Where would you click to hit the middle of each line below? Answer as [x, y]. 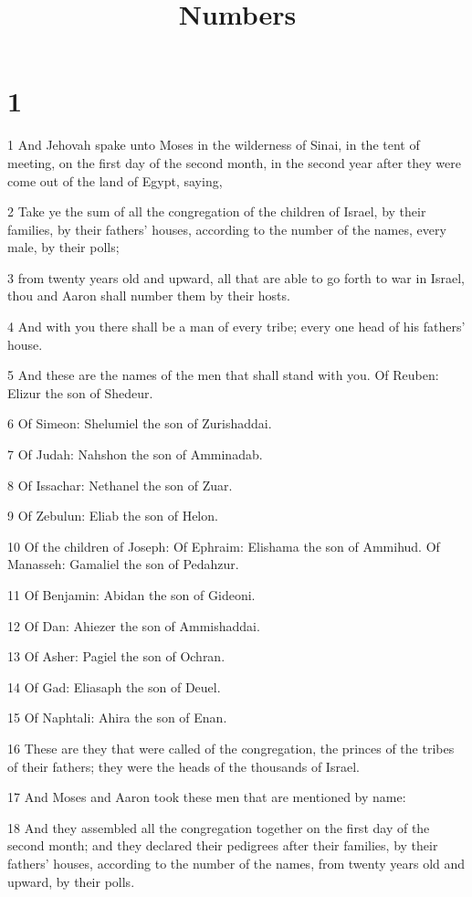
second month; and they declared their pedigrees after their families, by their [223, 845]
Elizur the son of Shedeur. [80, 392]
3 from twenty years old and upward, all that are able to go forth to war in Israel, [236, 277]
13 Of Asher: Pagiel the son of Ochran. [116, 656]
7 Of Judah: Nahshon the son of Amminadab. [135, 454]
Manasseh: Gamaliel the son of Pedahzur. [123, 564]
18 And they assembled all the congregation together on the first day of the [219, 827]
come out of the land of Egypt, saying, [115, 180]
